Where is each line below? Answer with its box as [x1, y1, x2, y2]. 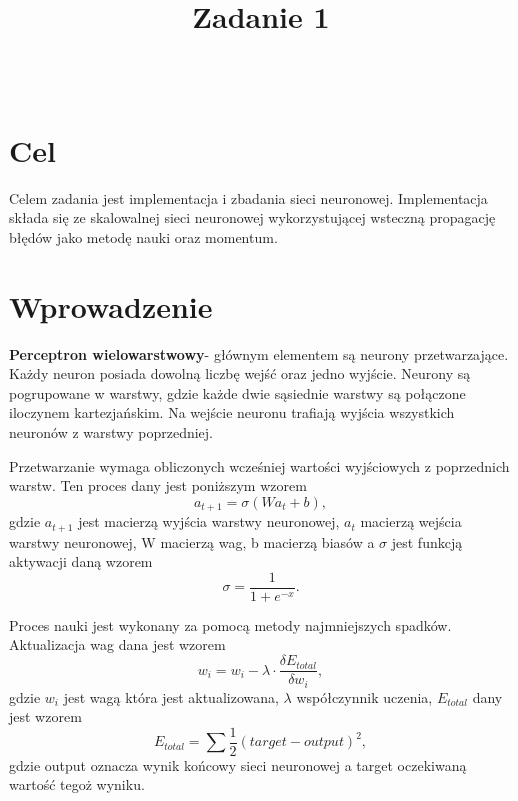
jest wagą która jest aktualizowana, [63, 686, 279, 707]
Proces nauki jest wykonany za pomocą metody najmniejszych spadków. [9, 614, 452, 635]
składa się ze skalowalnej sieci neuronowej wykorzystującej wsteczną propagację [9, 207, 496, 228]
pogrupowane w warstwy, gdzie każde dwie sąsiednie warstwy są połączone [9, 382, 466, 403]
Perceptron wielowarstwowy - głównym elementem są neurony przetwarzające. [9, 343, 509, 364]
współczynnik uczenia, [296, 686, 433, 707]
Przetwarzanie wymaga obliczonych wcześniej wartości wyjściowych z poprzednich [9, 455, 510, 476]
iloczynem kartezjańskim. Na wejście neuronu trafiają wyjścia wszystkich [9, 402, 455, 423]
